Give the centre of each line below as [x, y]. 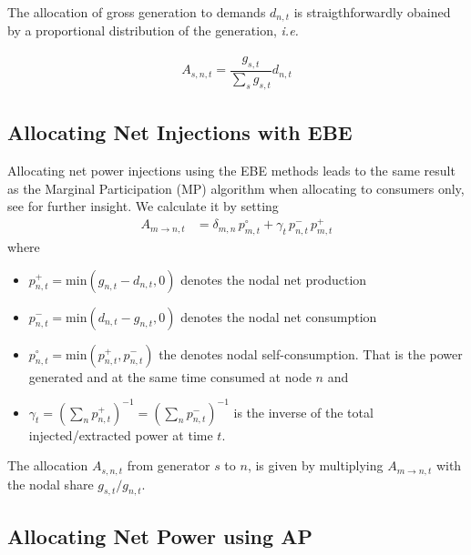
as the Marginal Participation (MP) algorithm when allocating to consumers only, [236, 188]
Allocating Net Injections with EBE [180, 132]
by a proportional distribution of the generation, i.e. [153, 30]
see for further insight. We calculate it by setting [143, 206]
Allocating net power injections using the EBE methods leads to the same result [231, 170]
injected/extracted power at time [121, 434]
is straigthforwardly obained [372, 12]
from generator [169, 465]
